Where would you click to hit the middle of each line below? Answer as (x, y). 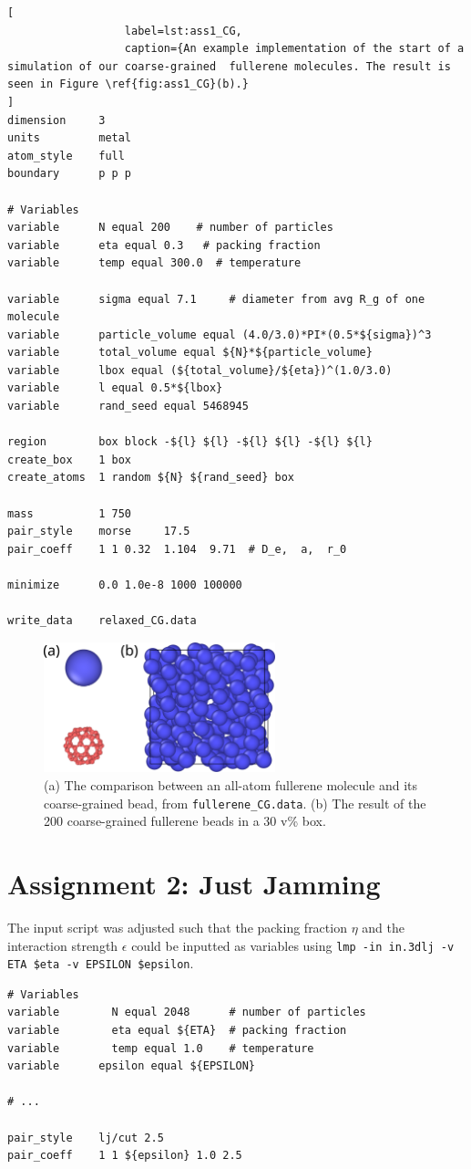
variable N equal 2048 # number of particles (187, 1012)
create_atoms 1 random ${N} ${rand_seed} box (151, 478)
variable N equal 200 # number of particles (170, 228)
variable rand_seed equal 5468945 (128, 407)
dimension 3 (56, 120)
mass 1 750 (70, 513)
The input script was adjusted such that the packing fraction (177, 927)
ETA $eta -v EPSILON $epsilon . (101, 963)
